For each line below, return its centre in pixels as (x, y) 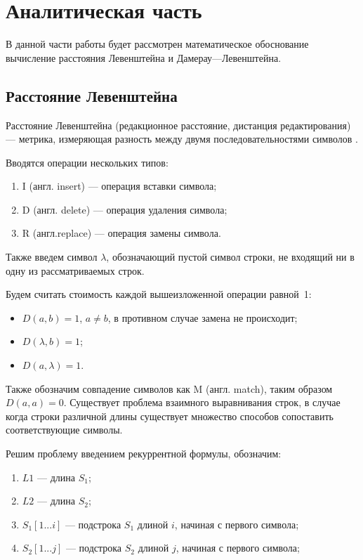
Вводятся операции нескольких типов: (87, 162)
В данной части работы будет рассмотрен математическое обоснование (157, 44)
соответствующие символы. (64, 430)
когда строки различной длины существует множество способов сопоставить (170, 416)
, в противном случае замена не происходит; (203, 317)
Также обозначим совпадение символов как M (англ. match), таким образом (169, 388)
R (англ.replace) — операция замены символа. (121, 233)
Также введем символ (52, 257)
